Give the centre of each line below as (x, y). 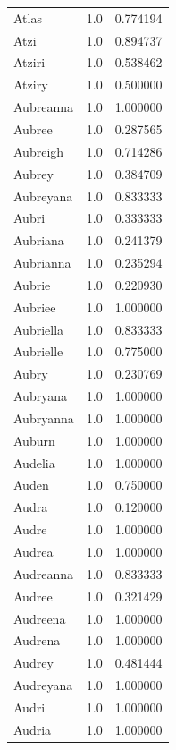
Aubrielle (38, 351)
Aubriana (39, 240)
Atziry (31, 85)
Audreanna (43, 573)
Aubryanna (44, 418)
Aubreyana (43, 196)
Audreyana (43, 685)
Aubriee (35, 307)
